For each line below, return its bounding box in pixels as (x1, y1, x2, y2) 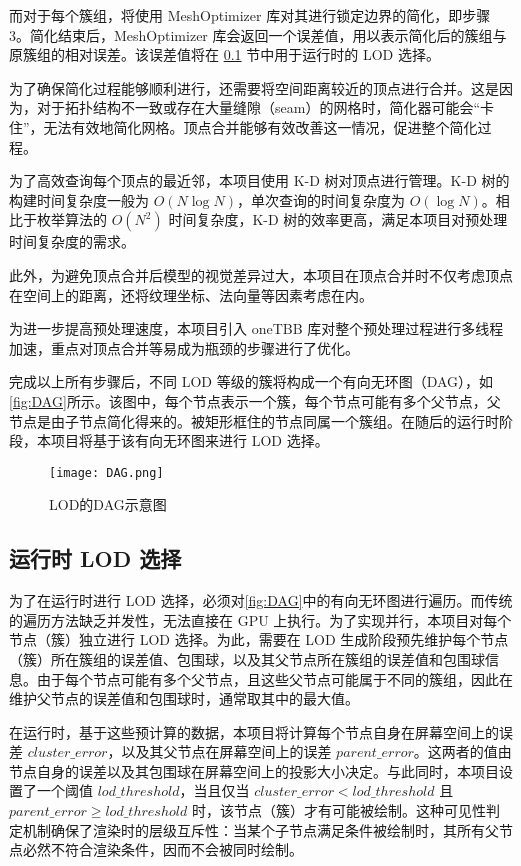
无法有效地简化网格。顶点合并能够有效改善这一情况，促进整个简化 (43, 116, 478, 137)
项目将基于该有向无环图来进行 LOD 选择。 (50, 430, 329, 451)
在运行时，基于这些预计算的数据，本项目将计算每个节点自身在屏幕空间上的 (9, 721, 499, 742)
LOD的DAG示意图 (49, 494, 167, 515)
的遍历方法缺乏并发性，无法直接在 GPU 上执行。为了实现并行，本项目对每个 (9, 609, 512, 630)
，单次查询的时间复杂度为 (236, 189, 405, 210)
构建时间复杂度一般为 (9, 189, 149, 210)
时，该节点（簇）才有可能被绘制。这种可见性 (191, 800, 486, 821)
